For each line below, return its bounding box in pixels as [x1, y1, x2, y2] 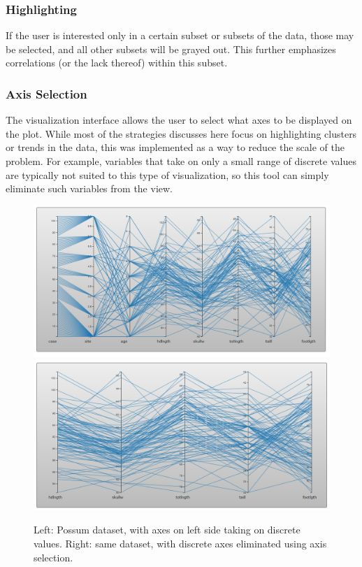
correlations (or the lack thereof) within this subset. [6, 55, 228, 70]
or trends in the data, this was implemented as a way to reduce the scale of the [6, 140, 345, 155]
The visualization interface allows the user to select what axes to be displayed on [6, 113, 352, 127]
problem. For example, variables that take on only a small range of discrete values [6, 154, 356, 168]
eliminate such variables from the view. [6, 181, 173, 196]
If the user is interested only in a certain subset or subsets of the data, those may [6, 28, 354, 43]
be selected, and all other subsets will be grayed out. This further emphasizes [6, 41, 336, 56]
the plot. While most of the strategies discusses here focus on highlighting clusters [6, 126, 357, 141]
